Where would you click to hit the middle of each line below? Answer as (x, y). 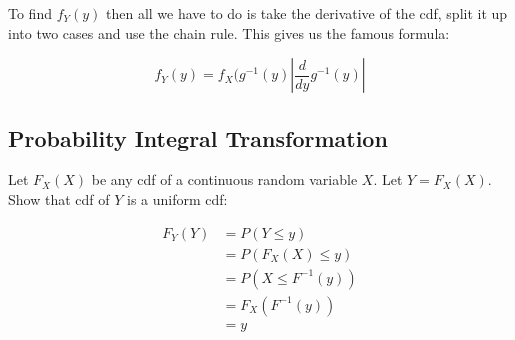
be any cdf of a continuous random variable (224, 179)
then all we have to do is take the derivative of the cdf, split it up (306, 13)
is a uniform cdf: (177, 198)
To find (30, 13)
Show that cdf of (59, 198)
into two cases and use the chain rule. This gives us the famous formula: (229, 32)
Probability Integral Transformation (198, 137)
